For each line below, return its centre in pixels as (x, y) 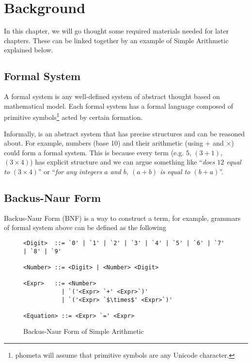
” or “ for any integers (70, 171)
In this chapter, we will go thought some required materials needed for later (117, 31)
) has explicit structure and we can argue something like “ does (123, 162)
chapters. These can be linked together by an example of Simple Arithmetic (116, 40)
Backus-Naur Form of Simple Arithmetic (84, 331)
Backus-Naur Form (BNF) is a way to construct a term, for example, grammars (122, 218)
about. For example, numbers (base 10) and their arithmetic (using (103, 143)
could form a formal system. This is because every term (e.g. (94, 152)
